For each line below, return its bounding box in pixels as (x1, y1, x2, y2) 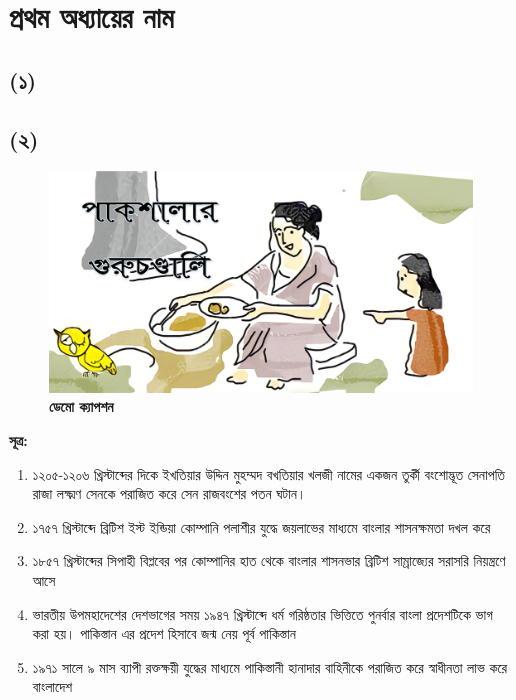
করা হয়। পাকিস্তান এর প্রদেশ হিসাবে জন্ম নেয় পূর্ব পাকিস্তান (32, 623, 296, 644)
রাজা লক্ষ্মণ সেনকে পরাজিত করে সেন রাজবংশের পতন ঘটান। (32, 483, 307, 504)
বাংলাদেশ (32, 676, 73, 697)
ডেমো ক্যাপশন (49, 396, 114, 417)
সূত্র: (9, 430, 28, 451)
